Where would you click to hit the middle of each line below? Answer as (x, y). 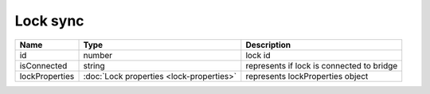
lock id (258, 55)
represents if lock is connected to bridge (322, 65)
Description (268, 45)
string (94, 65)
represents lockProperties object (307, 76)
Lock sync (49, 21)
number (98, 55)
